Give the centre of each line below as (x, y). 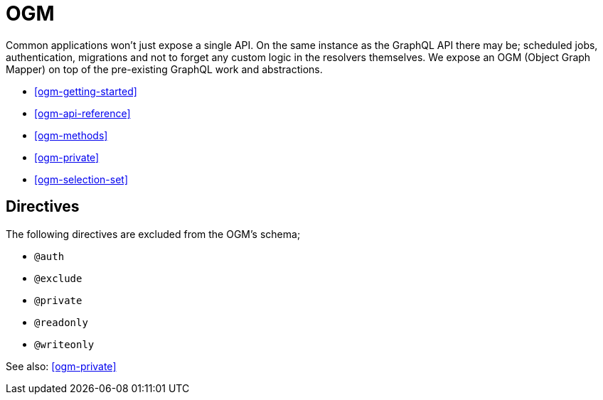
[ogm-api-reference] (82, 113)
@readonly (61, 322)
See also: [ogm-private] (61, 366)
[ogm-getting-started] (86, 91)
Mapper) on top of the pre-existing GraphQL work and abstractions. (164, 69)
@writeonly (64, 344)
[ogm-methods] (71, 135)
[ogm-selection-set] (81, 179)
